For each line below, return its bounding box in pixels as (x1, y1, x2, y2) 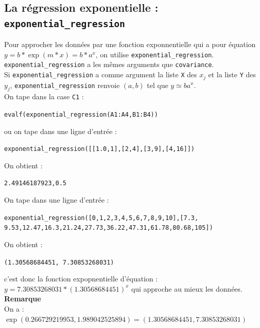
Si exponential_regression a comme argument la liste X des (4, 69, 197, 80)
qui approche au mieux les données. (131, 283, 243, 294)
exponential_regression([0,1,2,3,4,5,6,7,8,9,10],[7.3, (4, 214, 199, 222)
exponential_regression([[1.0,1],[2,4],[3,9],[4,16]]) (4, 145, 195, 153)
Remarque (4, 293, 41, 304)
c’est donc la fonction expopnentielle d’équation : (4, 273, 158, 284)
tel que (147, 79, 168, 90)
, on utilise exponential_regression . (95, 49, 214, 59)
